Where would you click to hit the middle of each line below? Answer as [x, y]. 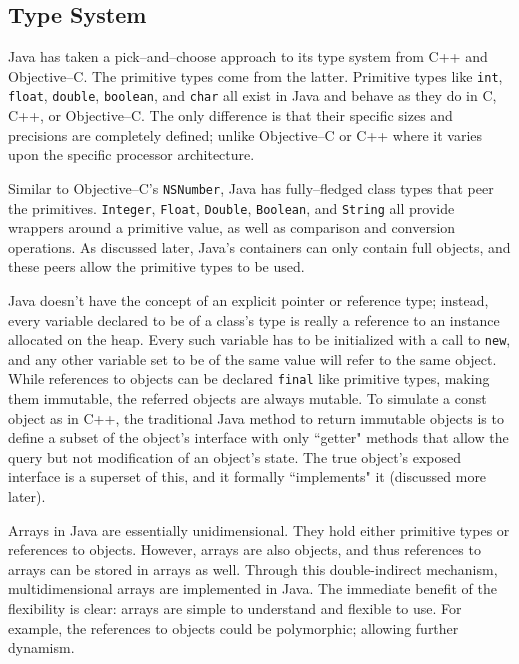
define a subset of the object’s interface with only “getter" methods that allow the [258, 437]
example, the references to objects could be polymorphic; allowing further [233, 627]
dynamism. [41, 647]
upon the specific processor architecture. [131, 154]
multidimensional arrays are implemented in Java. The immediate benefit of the [252, 588]
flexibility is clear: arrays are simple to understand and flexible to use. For [235, 608]
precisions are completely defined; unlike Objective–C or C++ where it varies [245, 134]
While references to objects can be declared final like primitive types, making [249, 378]
